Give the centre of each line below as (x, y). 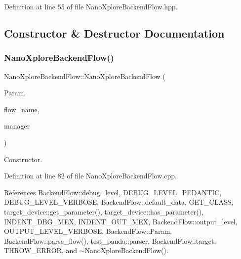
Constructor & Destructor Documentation (114, 33)
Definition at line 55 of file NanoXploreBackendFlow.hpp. (91, 6)
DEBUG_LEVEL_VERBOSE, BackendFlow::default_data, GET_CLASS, (119, 202)
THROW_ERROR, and (40, 250)
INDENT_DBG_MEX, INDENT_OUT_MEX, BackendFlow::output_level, (121, 221)
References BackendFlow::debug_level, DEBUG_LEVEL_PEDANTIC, (113, 192)
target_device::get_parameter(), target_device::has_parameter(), (104, 211)
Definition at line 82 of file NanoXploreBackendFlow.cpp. (90, 176)
